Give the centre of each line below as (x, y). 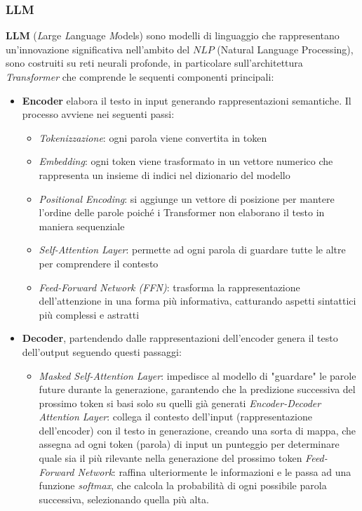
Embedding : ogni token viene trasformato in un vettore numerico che (186, 161)
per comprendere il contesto (99, 263)
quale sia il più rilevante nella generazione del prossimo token (170, 458)
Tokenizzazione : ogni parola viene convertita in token (153, 137)
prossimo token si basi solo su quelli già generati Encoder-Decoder (180, 403)
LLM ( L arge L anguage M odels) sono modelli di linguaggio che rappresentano (173, 35)
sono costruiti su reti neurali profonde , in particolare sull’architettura (154, 63)
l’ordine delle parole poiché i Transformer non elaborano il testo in (182, 212)
